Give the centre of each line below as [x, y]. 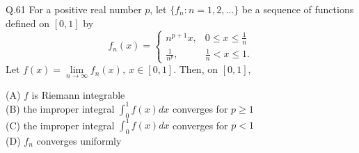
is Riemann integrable [78, 94]
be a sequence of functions [298, 9]
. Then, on [196, 69]
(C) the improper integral [60, 125]
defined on [28, 23]
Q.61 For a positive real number [74, 9]
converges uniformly [79, 140]
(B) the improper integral [60, 108]
